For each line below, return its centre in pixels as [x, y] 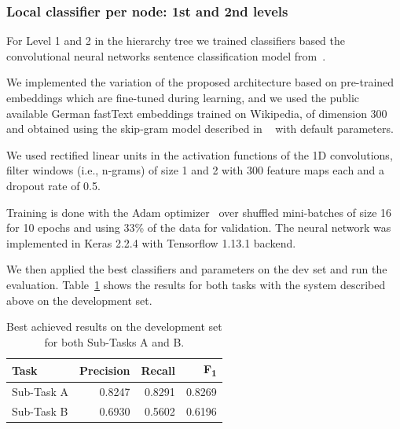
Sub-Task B [40, 411]
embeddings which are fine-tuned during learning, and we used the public [183, 97]
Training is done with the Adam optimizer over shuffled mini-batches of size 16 [199, 212]
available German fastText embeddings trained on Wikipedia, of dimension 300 [197, 113]
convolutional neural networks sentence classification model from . [166, 55]
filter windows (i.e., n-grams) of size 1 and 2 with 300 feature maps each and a [196, 170]
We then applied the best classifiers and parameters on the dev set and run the [197, 269]
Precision [105, 370]
